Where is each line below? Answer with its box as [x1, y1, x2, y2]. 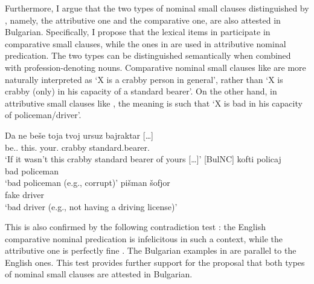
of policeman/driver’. [5, 108, 82, 121]
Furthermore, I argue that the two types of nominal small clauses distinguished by [5, 2, 309, 14]
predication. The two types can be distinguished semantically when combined [5, 49, 291, 62]
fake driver [5, 188, 45, 200]
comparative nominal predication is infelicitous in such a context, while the [5, 232, 283, 245]
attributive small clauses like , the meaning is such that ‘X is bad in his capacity [5, 96, 303, 109]
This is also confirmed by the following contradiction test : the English [5, 220, 266, 233]
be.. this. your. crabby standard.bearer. [5, 140, 150, 153]
